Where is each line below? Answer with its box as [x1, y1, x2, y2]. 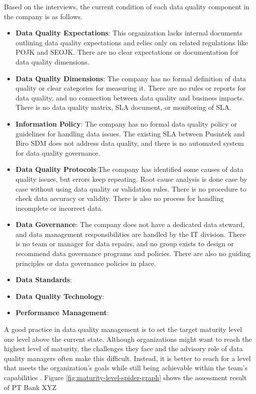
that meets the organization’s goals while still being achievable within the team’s [4, 362, 248, 373]
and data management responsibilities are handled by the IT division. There [15, 229, 246, 239]
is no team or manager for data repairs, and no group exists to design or [15, 238, 234, 249]
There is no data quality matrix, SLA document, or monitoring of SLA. [15, 102, 231, 112]
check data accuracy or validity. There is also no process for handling [15, 193, 224, 203]
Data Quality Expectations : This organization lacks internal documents [15, 28, 243, 38]
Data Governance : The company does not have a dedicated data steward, [15, 219, 245, 230]
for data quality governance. [15, 147, 100, 158]
